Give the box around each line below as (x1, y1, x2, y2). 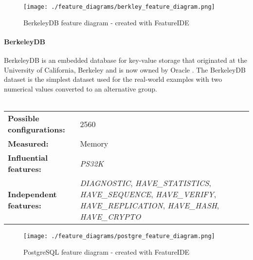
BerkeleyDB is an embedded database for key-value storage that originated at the (4, 55, 247, 65)
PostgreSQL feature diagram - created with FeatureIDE (23, 246, 190, 257)
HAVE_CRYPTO (80, 211, 141, 223)
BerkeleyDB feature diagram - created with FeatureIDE (23, 17, 189, 27)
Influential (8, 152, 48, 164)
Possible (8, 112, 39, 124)
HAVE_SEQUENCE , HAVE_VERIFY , (80, 188, 217, 200)
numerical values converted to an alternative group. (4, 83, 157, 93)
